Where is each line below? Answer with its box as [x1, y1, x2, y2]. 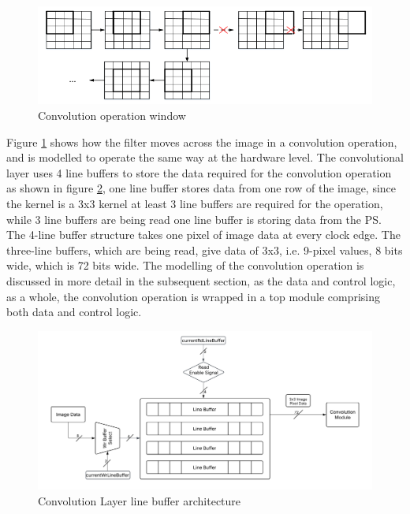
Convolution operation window [38, 107, 186, 124]
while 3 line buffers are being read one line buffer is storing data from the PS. [6, 210, 382, 227]
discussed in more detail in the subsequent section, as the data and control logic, [6, 272, 396, 289]
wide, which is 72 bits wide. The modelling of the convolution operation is [6, 257, 364, 274]
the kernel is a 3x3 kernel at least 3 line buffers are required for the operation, [6, 195, 383, 211]
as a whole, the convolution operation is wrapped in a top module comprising [6, 288, 381, 304]
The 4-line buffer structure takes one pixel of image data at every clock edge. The [6, 226, 401, 243]
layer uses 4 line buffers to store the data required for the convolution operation [6, 164, 392, 181]
